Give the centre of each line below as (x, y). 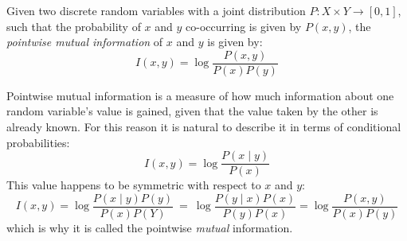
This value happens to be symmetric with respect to (134, 185)
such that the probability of (74, 26)
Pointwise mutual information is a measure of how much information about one (200, 95)
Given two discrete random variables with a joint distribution (156, 10)
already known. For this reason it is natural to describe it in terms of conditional (204, 127)
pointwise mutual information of (85, 42)
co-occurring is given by (244, 26)
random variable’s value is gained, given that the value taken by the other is (192, 111)
